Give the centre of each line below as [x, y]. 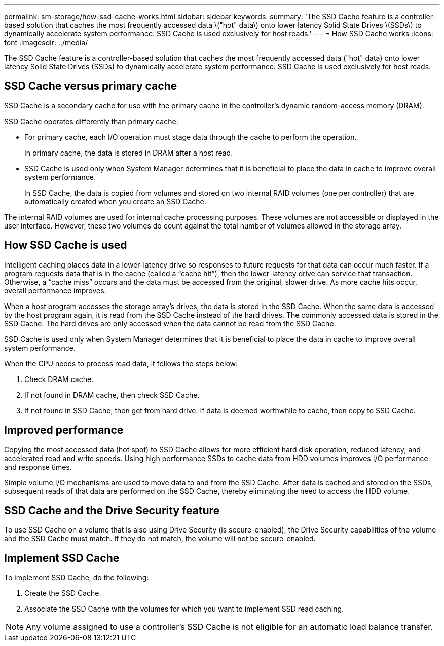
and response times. [38, 467]
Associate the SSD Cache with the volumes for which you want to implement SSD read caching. [184, 609]
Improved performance [64, 430]
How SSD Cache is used [66, 245]
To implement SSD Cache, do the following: [77, 578]
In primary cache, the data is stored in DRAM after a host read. [129, 153]
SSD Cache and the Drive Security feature [112, 510]
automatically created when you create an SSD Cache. [115, 201]
